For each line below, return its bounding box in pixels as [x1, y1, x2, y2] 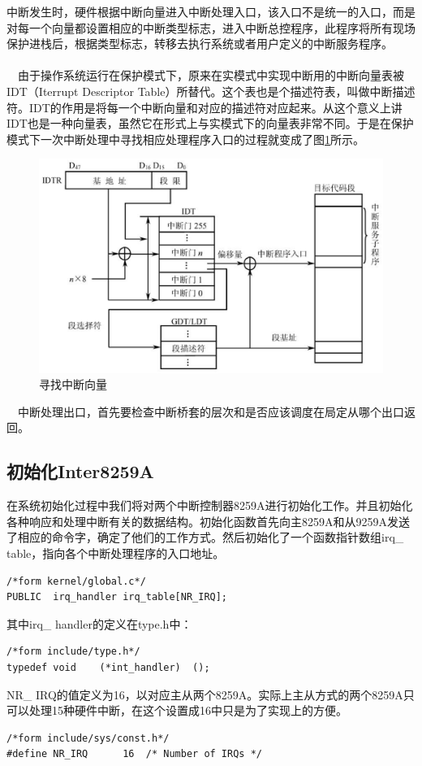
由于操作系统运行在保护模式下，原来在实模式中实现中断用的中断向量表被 [17, 67, 404, 84]
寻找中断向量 [39, 376, 107, 393]
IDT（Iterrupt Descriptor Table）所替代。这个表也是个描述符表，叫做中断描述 [6, 82, 416, 99]
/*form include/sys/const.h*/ [6, 732, 170, 744]
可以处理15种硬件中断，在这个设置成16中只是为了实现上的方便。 [6, 702, 347, 719]
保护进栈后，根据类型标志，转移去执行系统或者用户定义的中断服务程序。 [6, 35, 393, 52]
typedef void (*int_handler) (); [6, 662, 210, 674]
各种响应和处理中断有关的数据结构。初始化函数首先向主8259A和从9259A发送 [6, 512, 410, 529]
